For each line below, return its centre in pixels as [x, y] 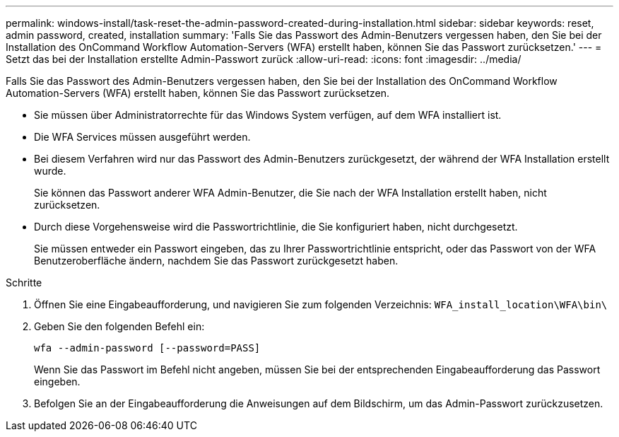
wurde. [50, 171]
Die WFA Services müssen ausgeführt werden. [142, 137]
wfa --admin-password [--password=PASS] [147, 348]
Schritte [24, 282]
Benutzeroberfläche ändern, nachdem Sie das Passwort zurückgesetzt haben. [216, 261]
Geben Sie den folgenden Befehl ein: [119, 326]
